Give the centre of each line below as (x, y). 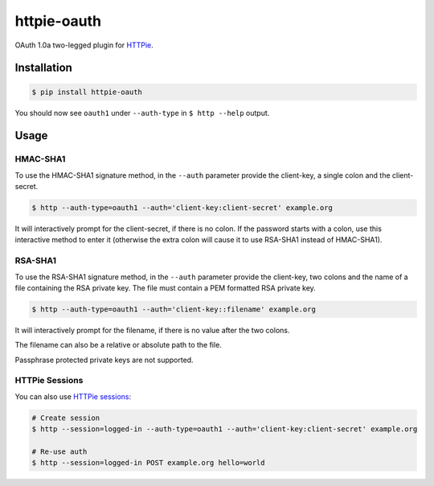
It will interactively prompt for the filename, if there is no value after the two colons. (152, 330)
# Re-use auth (59, 452)
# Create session (66, 418)
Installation (43, 68)
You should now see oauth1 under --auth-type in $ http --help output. (142, 113)
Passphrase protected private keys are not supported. (104, 360)
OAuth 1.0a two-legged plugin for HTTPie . (84, 45)
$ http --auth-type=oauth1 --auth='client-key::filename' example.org (174, 309)
